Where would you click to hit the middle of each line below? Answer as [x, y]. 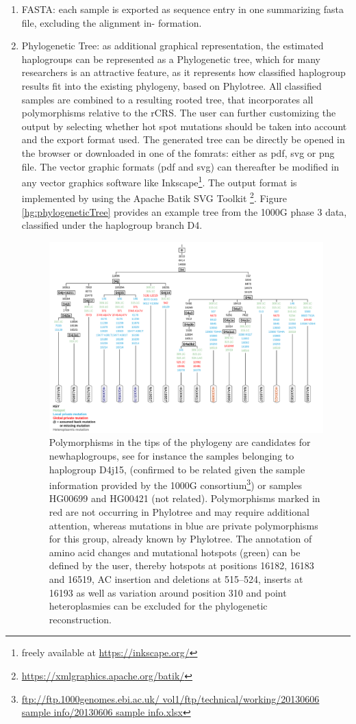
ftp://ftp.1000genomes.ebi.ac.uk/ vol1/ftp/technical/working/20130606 [170, 698]
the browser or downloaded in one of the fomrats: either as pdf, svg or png [178, 152]
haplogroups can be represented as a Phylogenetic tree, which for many [171, 59]
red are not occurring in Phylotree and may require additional [179, 512]
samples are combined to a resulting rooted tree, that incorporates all [167, 99]
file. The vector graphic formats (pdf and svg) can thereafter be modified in [180, 166]
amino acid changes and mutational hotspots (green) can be [175, 552]
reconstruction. [80, 619]
